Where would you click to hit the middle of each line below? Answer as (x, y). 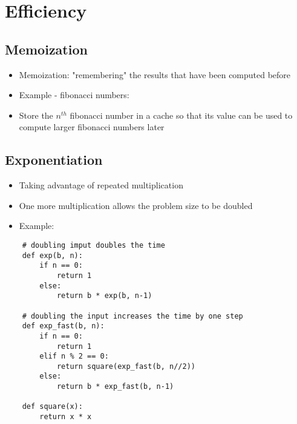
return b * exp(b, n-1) (104, 296)
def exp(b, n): (52, 255)
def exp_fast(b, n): (63, 326)
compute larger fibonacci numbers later (92, 127)
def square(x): (52, 407)
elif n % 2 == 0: (74, 356)
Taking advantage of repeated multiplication (101, 185)
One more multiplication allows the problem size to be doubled (136, 205)
